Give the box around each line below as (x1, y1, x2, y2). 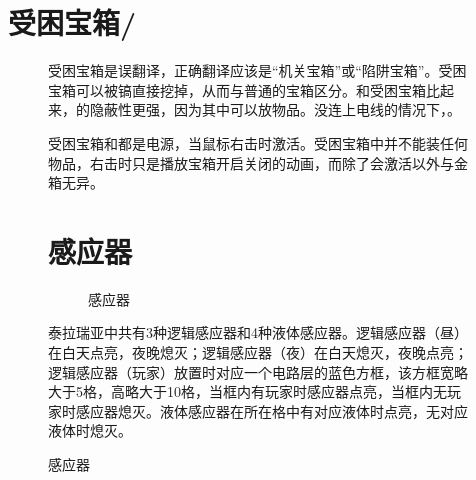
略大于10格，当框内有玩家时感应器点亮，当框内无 (124, 381, 447, 402)
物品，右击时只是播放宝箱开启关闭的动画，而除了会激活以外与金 (48, 152, 468, 173)
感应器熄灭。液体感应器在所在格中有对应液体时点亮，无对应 (75, 400, 468, 421)
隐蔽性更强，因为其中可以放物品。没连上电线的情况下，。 (89, 99, 461, 120)
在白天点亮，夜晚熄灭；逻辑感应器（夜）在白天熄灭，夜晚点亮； (48, 342, 468, 362)
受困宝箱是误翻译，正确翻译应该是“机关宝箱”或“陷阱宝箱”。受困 (48, 60, 467, 81)
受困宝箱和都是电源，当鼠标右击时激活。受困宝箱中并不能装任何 (48, 132, 468, 153)
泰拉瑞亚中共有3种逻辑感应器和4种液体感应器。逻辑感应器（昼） (48, 322, 468, 343)
